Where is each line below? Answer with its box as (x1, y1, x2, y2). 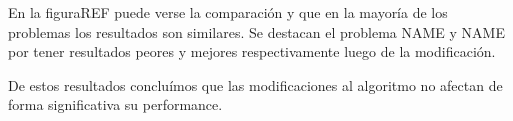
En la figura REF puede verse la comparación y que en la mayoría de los (8, 2, 448, 22)
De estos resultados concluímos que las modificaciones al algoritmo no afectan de (8, 74, 503, 95)
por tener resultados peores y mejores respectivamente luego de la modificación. (8, 41, 496, 62)
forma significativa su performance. (8, 94, 223, 115)
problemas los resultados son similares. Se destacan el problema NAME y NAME (8, 21, 505, 42)
